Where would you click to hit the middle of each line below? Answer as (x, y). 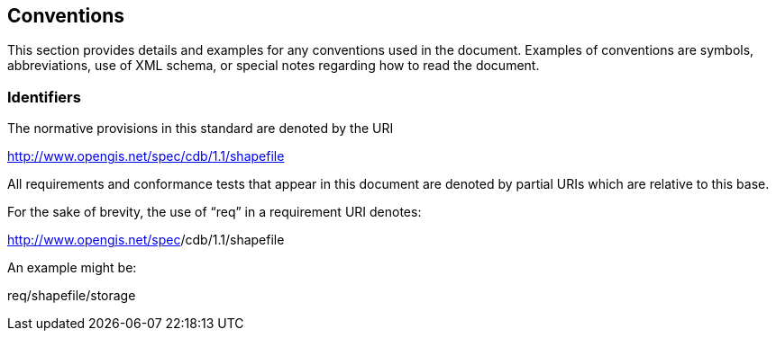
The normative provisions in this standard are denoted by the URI (201, 129)
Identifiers (44, 97)
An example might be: (72, 268)
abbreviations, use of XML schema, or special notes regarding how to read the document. (274, 66)
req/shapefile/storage (72, 296)
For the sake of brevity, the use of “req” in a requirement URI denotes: (215, 212)
